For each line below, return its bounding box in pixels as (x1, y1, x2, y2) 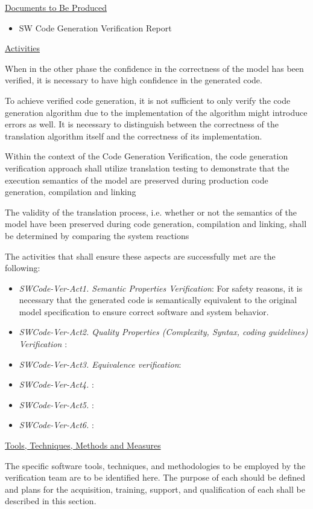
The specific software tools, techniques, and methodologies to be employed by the (5, 459, 306, 472)
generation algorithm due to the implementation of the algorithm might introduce (5, 106, 308, 118)
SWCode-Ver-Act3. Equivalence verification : (19, 357, 182, 370)
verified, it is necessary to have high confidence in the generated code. (5, 74, 262, 86)
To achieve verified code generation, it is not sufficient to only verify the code (5, 94, 291, 106)
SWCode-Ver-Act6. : (19, 418, 94, 431)
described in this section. (5, 495, 96, 507)
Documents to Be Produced (5, 1, 107, 13)
